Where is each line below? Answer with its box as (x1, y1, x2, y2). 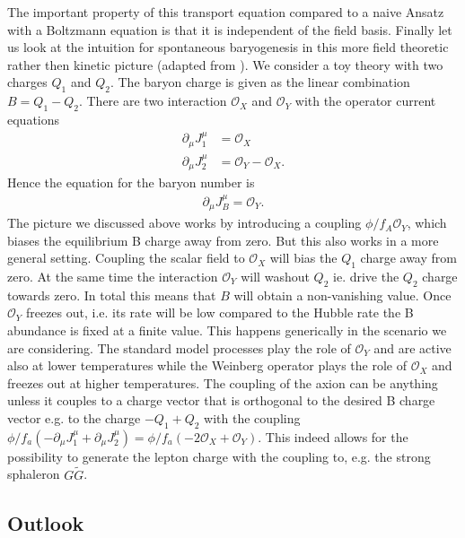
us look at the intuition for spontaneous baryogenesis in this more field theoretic (7, 38, 449, 56)
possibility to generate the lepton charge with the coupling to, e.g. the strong (7, 447, 431, 465)
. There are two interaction (78, 91, 227, 110)
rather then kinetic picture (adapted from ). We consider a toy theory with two (7, 55, 443, 74)
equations (7, 109, 60, 128)
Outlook (7, 508, 84, 536)
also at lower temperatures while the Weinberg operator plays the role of (7, 356, 407, 375)
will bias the (269, 248, 338, 267)
